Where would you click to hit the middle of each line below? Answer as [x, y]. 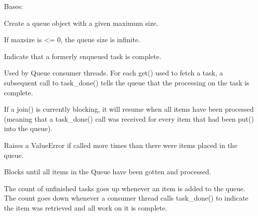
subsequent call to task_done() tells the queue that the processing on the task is [127, 82]
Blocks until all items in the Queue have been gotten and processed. [108, 172]
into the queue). [28, 128]
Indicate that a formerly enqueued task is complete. [83, 56]
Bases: [14, 6]
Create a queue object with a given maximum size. [81, 23]
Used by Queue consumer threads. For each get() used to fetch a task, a [114, 73]
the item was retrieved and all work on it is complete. [86, 207]
